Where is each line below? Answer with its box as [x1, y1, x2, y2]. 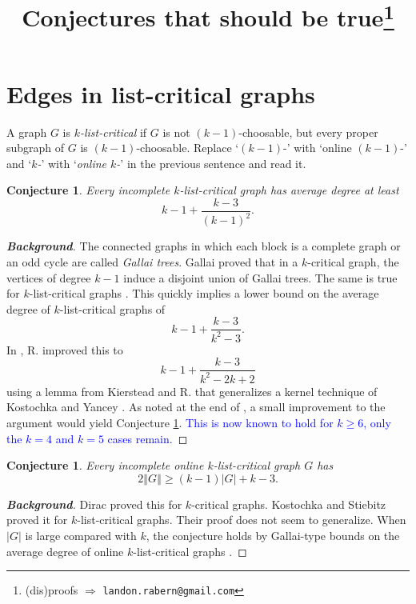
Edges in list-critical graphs [6, 77, 315, 110]
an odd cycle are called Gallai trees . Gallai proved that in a [6, 254, 298, 270]
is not [162, 123, 190, 140]
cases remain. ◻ [107, 430, 188, 446]
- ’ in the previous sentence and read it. [116, 154, 306, 171]
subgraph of [6, 139, 65, 156]
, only [363, 414, 391, 430]
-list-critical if [79, 123, 147, 140]
